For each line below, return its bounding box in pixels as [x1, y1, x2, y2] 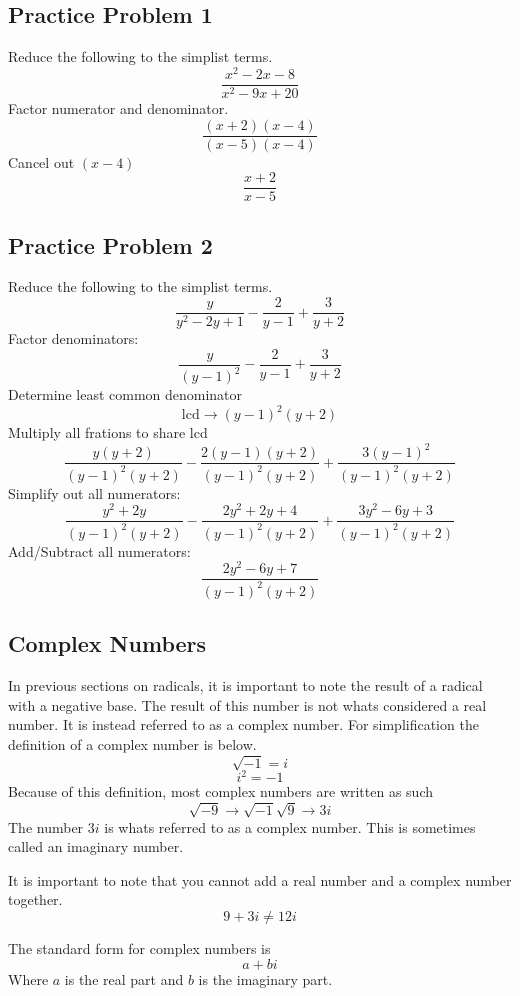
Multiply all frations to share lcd [8, 422, 208, 443]
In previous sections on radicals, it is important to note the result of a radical [8, 675, 483, 696]
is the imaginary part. [198, 968, 333, 989]
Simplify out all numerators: [8, 482, 181, 503]
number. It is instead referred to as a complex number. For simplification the [8, 714, 479, 735]
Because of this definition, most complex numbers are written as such [8, 781, 434, 802]
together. [8, 889, 63, 910]
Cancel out [8, 151, 75, 172]
